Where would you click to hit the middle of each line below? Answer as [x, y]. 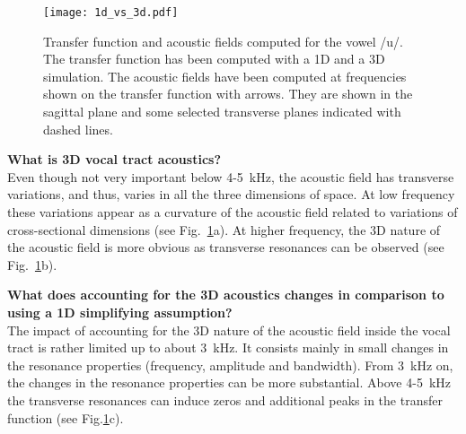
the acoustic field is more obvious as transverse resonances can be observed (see [226, 247]
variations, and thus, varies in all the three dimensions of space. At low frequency [231, 194]
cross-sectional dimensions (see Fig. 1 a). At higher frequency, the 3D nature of [224, 229]
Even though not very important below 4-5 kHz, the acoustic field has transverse [231, 176]
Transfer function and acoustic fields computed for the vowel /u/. [223, 41]
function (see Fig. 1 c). [66, 417]
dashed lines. [78, 129]
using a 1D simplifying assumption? [120, 312]
